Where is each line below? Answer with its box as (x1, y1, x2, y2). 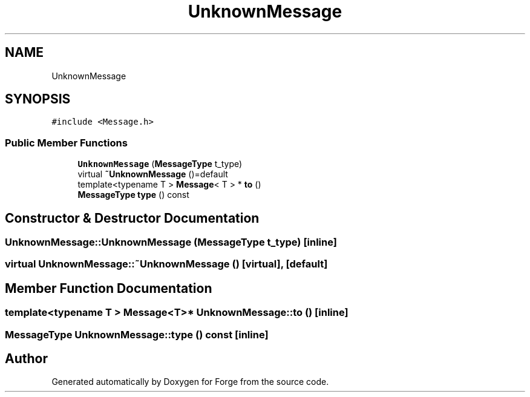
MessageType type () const (77, 189, 189, 200)
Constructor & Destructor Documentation (5, 210, 260, 226)
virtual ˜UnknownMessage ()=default (77, 169, 228, 180)
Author (5, 351, 48, 367)
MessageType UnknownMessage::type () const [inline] (5, 328, 269, 341)
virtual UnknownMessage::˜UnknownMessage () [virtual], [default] (5, 258, 328, 271)
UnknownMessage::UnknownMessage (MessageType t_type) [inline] (5, 236, 337, 249)
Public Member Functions (5, 136, 128, 149)
